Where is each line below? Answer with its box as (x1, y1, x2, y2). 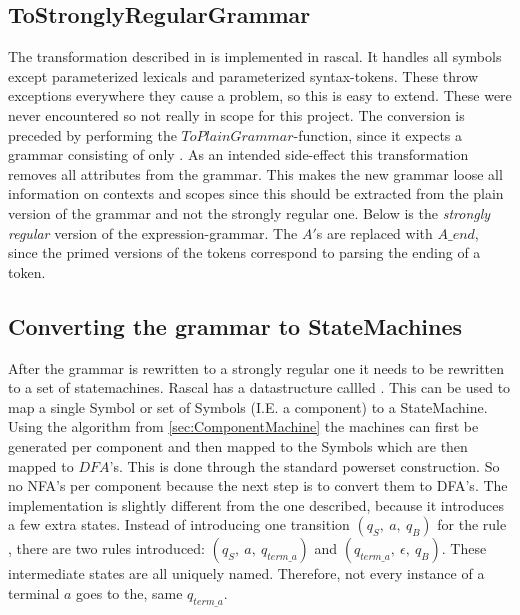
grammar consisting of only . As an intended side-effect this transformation (8, 144, 469, 165)
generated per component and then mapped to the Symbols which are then (8, 435, 468, 456)
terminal (8, 582, 60, 603)
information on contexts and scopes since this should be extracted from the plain (8, 183, 504, 204)
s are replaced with (316, 222, 433, 243)
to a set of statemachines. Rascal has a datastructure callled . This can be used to (8, 377, 511, 398)
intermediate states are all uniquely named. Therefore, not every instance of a (8, 563, 485, 584)
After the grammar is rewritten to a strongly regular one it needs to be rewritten (8, 357, 505, 378)
